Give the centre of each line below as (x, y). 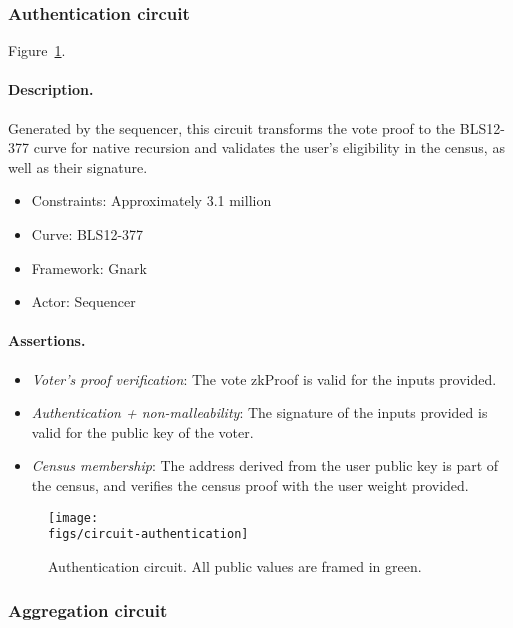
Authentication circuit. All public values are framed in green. (235, 565)
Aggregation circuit (88, 610)
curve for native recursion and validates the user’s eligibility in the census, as (269, 147)
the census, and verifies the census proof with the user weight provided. (250, 484)
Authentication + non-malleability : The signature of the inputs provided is (259, 412)
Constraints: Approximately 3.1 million (151, 200)
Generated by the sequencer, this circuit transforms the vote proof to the (232, 127)
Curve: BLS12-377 (87, 233)
